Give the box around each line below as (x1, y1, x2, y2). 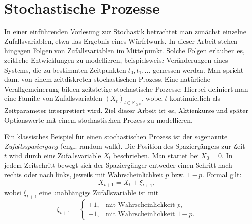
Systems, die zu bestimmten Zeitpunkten (4, 64, 126, 75)
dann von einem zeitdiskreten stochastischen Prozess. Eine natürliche (4, 74, 210, 84)
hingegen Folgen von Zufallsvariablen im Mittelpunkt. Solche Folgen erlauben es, (4, 45, 245, 56)
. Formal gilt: (202, 169, 242, 180)
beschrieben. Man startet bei (113, 150, 199, 160)
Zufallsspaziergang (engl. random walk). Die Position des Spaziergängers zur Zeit (4, 141, 245, 151)
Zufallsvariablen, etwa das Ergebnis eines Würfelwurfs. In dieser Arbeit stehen (4, 36, 237, 46)
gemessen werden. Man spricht (152, 64, 244, 75)
